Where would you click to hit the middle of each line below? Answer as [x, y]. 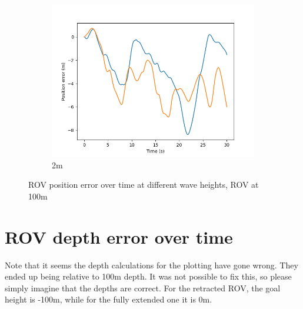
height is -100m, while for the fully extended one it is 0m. [109, 299]
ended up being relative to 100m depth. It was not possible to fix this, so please [148, 276]
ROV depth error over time [119, 236]
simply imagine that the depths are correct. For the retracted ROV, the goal [143, 288]
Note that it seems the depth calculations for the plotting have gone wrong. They [151, 265]
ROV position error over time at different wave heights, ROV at [144, 185]
